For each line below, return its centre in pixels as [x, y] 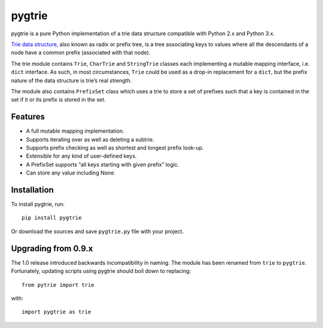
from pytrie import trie [58, 285]
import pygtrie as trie [57, 312]
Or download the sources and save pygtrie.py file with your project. [97, 231]
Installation [32, 190]
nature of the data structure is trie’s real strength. [71, 80]
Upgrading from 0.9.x [52, 248]
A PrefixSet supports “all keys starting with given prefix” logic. [103, 164]
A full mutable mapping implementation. [75, 131]
